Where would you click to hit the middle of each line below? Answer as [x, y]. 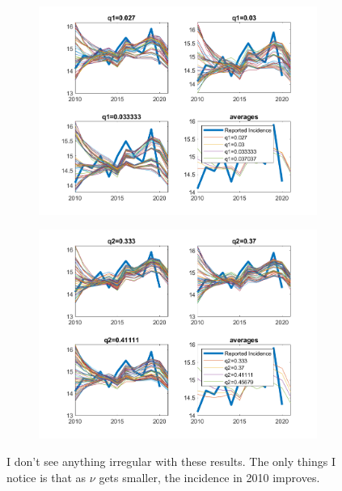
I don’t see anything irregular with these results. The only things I [171, 461]
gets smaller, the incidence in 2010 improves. [209, 477]
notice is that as [46, 477]
